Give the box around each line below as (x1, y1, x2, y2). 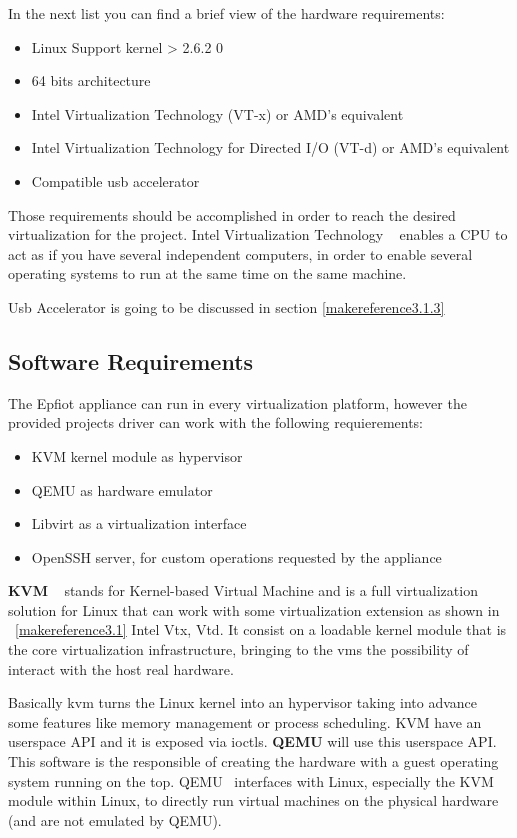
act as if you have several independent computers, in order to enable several (8, 243, 473, 264)
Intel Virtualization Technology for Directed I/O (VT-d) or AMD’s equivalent (31, 137, 510, 158)
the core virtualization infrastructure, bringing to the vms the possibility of (8, 639, 469, 660)
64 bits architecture (31, 70, 151, 91)
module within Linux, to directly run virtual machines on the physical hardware (8, 790, 499, 811)
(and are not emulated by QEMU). (8, 809, 222, 830)
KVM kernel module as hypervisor (31, 445, 243, 466)
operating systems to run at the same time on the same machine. (8, 263, 407, 284)
